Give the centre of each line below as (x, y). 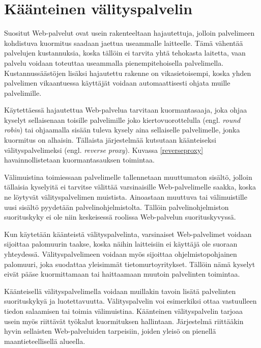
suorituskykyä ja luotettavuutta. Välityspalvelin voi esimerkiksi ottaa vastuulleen (130, 301)
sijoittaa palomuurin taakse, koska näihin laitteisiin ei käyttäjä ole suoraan (121, 244)
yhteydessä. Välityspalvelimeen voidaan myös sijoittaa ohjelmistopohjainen (121, 254)
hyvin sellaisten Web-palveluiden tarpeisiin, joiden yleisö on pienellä (110, 331)
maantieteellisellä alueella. (45, 341)
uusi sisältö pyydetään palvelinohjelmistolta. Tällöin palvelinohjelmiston (117, 207)
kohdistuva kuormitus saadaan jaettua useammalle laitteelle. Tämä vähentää (124, 43)
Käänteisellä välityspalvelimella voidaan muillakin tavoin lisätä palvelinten (120, 291)
